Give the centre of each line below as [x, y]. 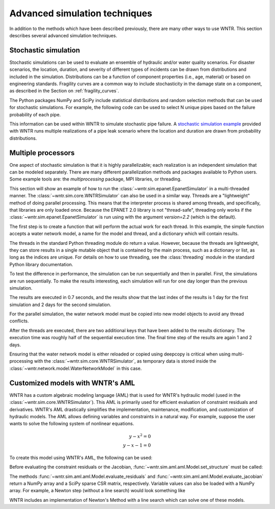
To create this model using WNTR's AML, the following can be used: [81, 457]
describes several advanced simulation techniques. [63, 35]
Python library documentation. [41, 264]
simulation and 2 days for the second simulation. [60, 304]
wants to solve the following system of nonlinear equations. [72, 424]
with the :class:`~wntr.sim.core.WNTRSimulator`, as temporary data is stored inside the [125, 361]
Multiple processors [42, 153]
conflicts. [19, 321]
